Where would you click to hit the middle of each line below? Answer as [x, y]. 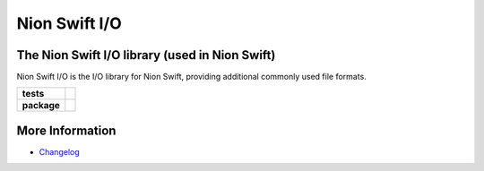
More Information [66, 130]
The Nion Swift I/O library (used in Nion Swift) [146, 55]
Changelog [59, 151]
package [41, 106]
